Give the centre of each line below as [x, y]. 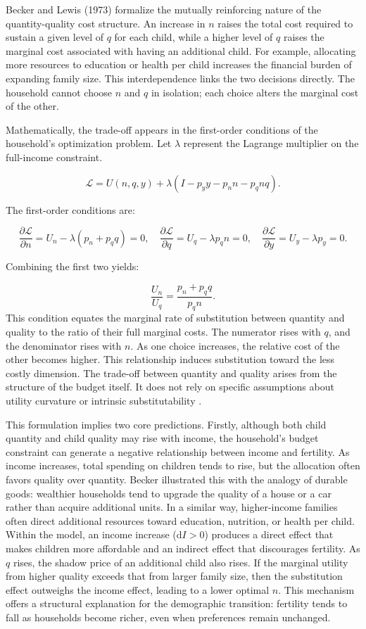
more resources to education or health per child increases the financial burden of [179, 64]
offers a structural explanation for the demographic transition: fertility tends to [177, 603]
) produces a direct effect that [269, 534]
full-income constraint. [54, 157]
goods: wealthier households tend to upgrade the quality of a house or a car [169, 493]
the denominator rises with [64, 345]
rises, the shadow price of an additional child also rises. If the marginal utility [181, 562]
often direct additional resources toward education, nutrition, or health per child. [180, 520]
